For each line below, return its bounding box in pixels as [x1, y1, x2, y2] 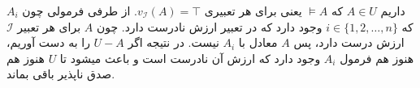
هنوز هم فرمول [340, 49, 414, 66]
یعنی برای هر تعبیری [204, 2, 302, 19]
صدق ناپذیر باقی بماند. [6, 65, 115, 82]
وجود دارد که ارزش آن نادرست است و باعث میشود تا [59, 49, 321, 66]
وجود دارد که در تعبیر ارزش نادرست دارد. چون [96, 18, 323, 35]
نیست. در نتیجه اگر [128, 34, 219, 51]
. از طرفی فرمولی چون [22, 2, 138, 19]
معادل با [238, 34, 278, 51]
